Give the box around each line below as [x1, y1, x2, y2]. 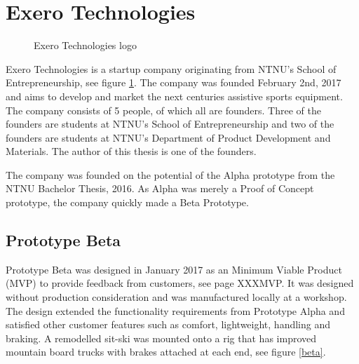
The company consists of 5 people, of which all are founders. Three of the [6, 102, 321, 117]
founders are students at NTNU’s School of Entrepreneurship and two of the [6, 116, 334, 131]
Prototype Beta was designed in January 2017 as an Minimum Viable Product [6, 262, 342, 276]
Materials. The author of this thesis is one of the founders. [6, 144, 257, 159]
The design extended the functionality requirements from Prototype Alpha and [6, 303, 345, 318]
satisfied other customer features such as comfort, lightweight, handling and [6, 317, 331, 332]
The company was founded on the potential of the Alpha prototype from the [6, 167, 335, 182]
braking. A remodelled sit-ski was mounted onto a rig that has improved [6, 330, 317, 345]
